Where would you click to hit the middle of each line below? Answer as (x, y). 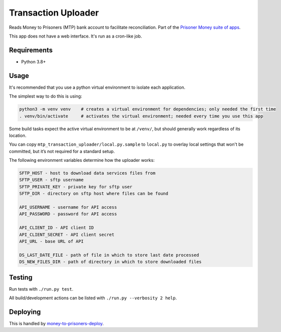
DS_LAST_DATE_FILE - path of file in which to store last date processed (109, 255)
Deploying (25, 312)
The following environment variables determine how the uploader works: (82, 160)
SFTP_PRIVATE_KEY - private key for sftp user (76, 187)
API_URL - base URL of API (51, 241)
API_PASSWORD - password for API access (68, 214)
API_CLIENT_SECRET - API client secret (67, 234)
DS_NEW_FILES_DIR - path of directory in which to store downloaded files (111, 262)
